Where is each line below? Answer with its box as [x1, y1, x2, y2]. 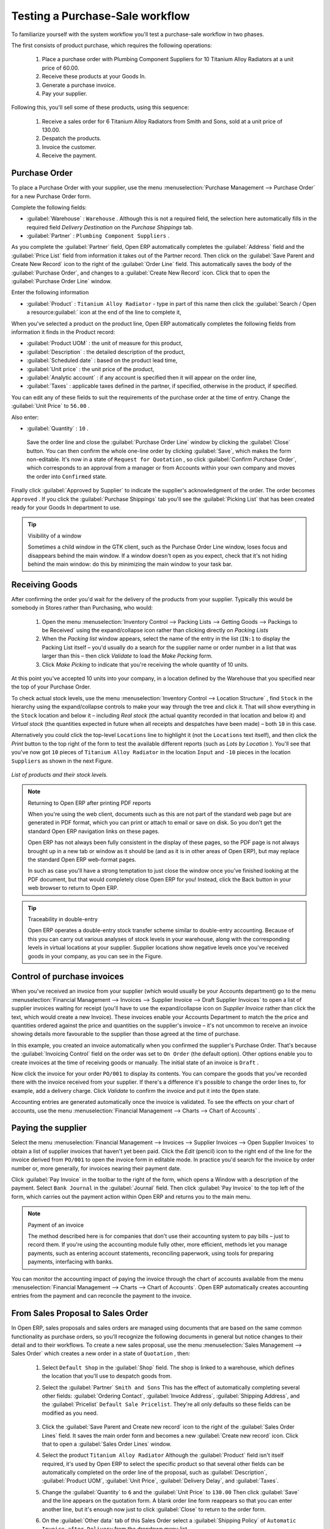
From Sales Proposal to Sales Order [11, 1308, 148, 1319]
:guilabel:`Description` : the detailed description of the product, [26, 348, 185, 355]
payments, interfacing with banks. [28, 1258, 114, 1265]
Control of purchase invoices [11, 971, 124, 982]
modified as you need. [42, 1409, 98, 1416]
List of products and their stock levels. [11, 771, 108, 778]
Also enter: [11, 413, 39, 421]
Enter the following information [11, 289, 89, 296]
